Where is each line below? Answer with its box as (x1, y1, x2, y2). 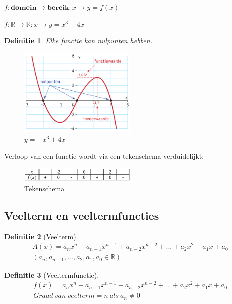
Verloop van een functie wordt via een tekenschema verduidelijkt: (4, 150, 204, 161)
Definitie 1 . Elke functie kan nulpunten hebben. (4, 35, 152, 46)
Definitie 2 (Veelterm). (4, 231, 78, 241)
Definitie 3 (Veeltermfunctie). (4, 269, 99, 280)
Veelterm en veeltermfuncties (4, 207, 159, 223)
